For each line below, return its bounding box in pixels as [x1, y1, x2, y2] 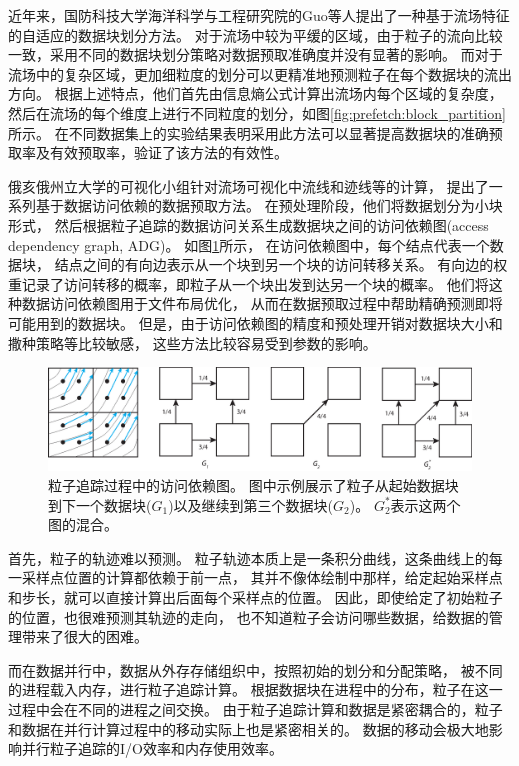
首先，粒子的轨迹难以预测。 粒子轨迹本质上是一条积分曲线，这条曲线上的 [8, 547, 489, 568]
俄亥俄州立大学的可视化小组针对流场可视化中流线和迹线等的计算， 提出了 [8, 175, 489, 196]
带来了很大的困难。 [21, 626, 148, 647]
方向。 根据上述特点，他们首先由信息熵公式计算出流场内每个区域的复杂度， [8, 83, 503, 104]
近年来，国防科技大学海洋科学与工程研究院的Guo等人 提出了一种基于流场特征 [8, 5, 510, 25]
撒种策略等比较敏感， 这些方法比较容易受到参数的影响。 [8, 332, 377, 353]
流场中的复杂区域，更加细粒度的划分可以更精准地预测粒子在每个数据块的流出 [8, 63, 512, 84]
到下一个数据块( [48, 494, 152, 515]
